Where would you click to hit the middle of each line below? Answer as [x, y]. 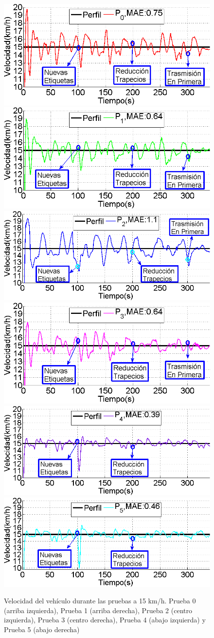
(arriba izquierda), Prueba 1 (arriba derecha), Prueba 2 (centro [98, 610]
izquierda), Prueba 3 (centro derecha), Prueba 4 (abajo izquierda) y [105, 620]
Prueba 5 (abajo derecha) [42, 629]
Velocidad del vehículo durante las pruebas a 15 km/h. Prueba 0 [100, 600]
